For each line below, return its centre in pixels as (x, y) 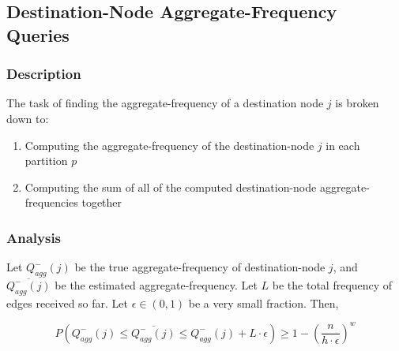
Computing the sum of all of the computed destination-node (171, 187)
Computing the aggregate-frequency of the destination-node (169, 145)
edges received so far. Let (67, 302)
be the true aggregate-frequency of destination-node (200, 267)
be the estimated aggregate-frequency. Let (156, 284)
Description (44, 74)
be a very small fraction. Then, (263, 302)
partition (46, 161)
